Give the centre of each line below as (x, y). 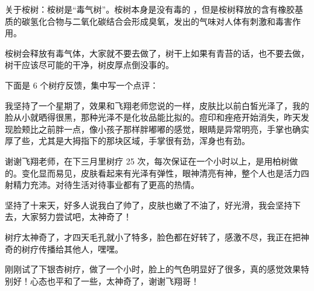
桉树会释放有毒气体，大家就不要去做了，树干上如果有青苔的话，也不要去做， (157, 53)
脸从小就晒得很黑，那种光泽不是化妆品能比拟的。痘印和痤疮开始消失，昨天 (153, 117)
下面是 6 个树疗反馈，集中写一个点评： (82, 85)
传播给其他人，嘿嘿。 (81, 249)
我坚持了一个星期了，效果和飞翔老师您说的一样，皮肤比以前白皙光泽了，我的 (157, 105)
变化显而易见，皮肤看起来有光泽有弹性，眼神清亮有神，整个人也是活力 (161, 173)
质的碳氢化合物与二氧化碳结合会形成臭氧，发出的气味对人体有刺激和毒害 (149, 21)
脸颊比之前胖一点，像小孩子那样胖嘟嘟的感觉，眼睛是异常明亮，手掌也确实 (161, 129)
